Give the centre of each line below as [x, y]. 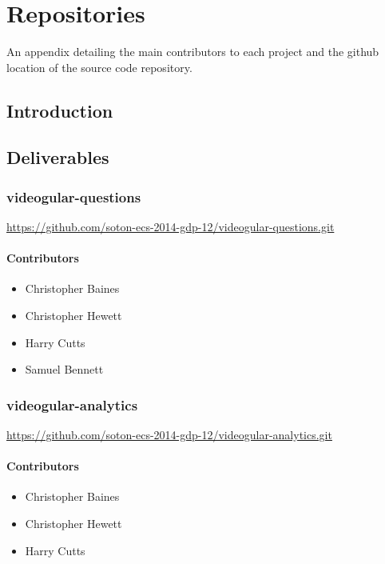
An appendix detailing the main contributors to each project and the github [193, 52]
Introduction [60, 110]
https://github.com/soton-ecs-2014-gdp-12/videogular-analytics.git [169, 435]
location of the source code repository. [99, 67]
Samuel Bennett [64, 369]
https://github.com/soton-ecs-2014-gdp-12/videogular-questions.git [171, 227]
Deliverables [58, 157]
